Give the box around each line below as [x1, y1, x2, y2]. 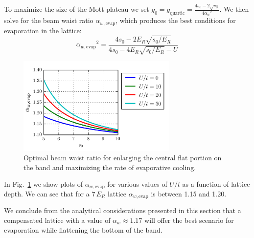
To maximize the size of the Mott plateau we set [4, 4, 149, 14]
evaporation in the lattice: [4, 25, 82, 35]
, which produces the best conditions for [115, 15, 236, 25]
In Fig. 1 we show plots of [4, 178, 83, 189]
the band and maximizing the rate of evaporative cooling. [23, 162, 196, 172]
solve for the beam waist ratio [4, 15, 93, 25]
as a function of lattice [182, 178, 250, 189]
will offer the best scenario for [144, 215, 234, 225]
